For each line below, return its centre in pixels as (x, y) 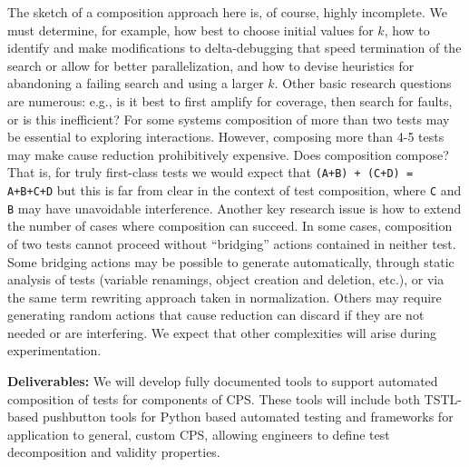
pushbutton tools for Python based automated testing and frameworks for (248, 417)
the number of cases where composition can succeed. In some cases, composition (230, 226)
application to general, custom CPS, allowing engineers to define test (199, 434)
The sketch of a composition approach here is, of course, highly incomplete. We (227, 12)
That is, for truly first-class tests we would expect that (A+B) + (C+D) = (210, 172)
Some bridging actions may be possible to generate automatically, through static (231, 261)
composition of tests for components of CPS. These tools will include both (214, 398)
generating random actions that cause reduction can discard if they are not (216, 315)
